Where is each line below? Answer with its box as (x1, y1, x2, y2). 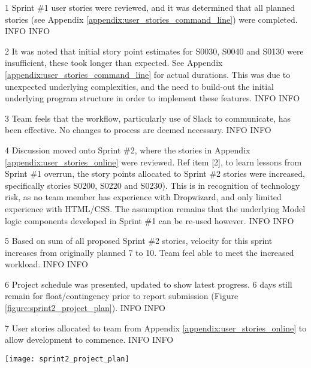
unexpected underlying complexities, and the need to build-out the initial (5, 80, 274, 92)
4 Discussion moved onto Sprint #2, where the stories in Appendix (5, 143, 250, 156)
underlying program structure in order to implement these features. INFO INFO (5, 92, 300, 104)
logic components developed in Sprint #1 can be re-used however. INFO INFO (5, 214, 294, 227)
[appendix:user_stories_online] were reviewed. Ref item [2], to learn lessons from (5, 155, 302, 168)
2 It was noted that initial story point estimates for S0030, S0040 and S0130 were (5, 44, 304, 57)
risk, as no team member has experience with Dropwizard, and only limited (5, 191, 282, 203)
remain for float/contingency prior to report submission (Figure (5, 289, 238, 302)
